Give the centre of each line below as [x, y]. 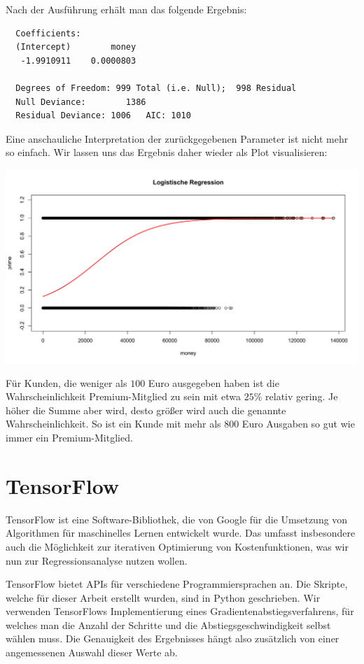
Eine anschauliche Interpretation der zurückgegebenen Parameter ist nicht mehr [177, 138]
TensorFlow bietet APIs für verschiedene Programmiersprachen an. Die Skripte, [177, 584]
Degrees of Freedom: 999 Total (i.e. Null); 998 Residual [156, 88]
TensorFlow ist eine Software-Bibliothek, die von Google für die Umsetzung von [177, 519]
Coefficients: [48, 33]
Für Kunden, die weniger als [66, 382]
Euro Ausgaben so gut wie [298, 424]
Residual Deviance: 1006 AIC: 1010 [103, 116]
